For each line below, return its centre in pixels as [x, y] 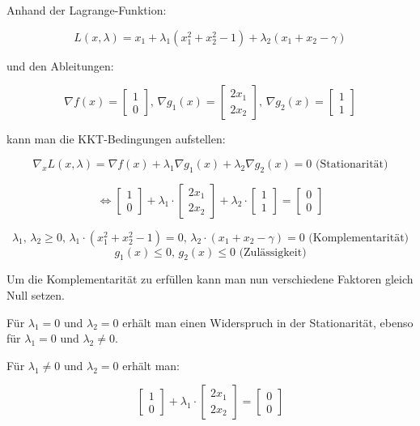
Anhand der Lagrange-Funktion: [87, 10]
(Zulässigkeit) [273, 252]
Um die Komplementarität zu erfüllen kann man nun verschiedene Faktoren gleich [210, 279]
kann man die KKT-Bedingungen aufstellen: [116, 139]
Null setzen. [36, 294]
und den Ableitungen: [60, 65]
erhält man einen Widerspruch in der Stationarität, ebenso [268, 322]
